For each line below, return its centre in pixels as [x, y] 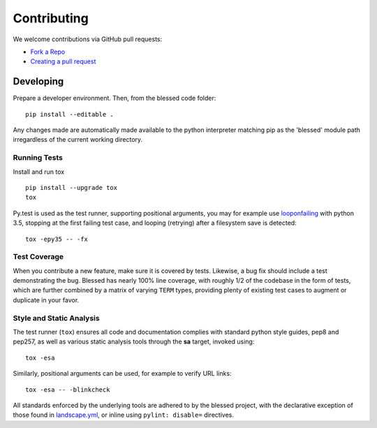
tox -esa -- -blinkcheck [68, 390]
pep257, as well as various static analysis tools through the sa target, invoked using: [134, 341]
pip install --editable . [70, 114]
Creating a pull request [63, 61]
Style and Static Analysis [57, 318]
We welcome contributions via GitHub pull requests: [88, 39]
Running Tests [38, 158]
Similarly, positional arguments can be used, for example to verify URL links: [122, 374]
